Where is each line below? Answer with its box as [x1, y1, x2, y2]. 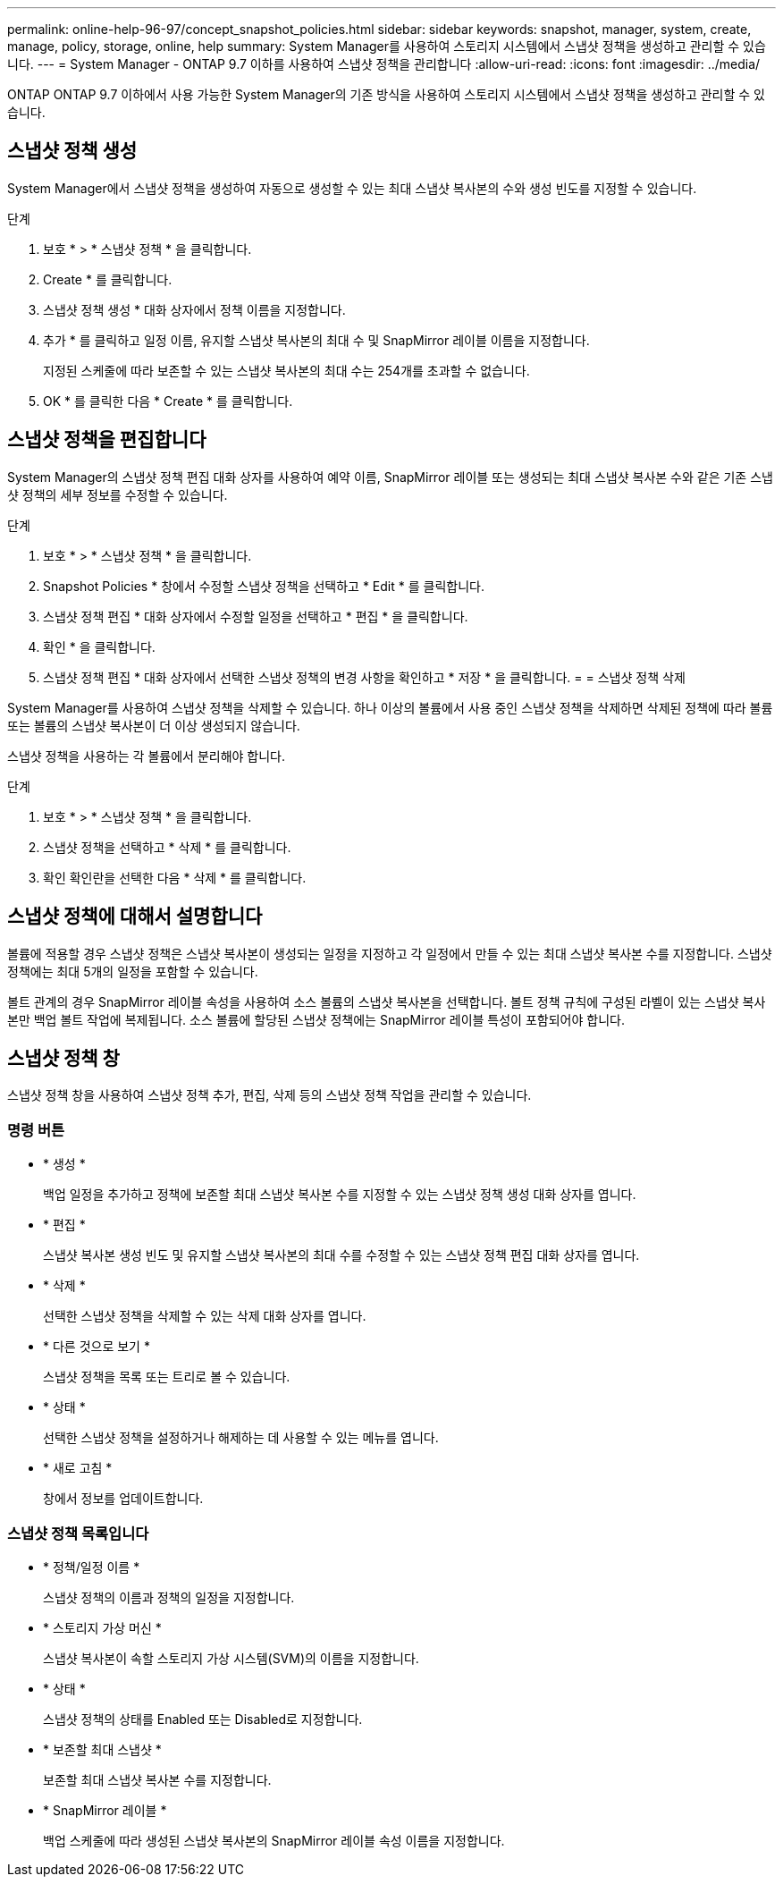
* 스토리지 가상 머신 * [43, 1619, 162, 1635]
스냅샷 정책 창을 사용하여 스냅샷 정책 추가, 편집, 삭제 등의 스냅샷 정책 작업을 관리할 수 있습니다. [7, 1087, 532, 1103]
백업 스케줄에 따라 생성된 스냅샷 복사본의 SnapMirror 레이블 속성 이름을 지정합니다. [43, 1832, 505, 1848]
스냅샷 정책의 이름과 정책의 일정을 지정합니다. [43, 1589, 295, 1605]
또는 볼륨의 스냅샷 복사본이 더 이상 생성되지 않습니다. [7, 717, 300, 733]
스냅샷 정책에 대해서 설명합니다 [7, 905, 263, 928]
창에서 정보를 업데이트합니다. [43, 1491, 204, 1507]
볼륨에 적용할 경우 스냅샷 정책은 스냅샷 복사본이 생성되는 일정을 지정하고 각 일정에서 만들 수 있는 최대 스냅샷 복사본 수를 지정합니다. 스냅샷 [7, 945, 772, 961]
